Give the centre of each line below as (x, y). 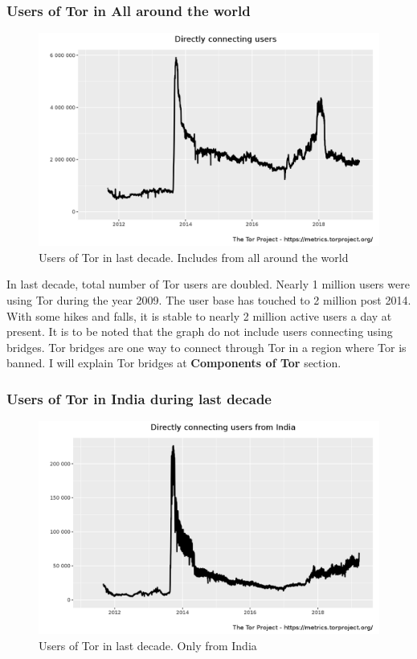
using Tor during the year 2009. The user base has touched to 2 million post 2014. (209, 300)
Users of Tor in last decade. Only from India (148, 645)
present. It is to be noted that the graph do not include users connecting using (200, 332)
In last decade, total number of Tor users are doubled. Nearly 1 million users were (208, 284)
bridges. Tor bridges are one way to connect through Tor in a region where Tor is (206, 347)
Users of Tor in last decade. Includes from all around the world (194, 257)
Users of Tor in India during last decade (139, 398)
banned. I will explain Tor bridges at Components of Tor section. (174, 363)
